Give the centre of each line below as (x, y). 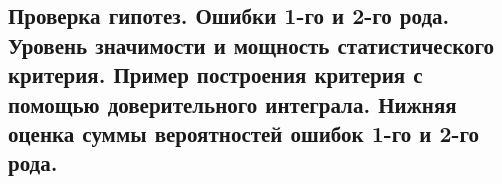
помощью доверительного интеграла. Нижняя (232, 103)
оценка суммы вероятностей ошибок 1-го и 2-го (244, 132)
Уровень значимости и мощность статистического (251, 44)
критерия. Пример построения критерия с (215, 74)
